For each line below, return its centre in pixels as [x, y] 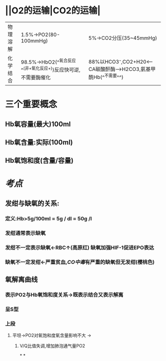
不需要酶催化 [36, 77]
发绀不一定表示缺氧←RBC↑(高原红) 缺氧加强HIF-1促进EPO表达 [80, 248]
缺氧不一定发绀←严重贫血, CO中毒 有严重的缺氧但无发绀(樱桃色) [80, 262]
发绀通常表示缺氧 [25, 233]
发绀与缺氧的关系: [32, 203]
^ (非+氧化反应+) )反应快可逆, [50, 70]
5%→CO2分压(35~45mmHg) [123, 38]
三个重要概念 [31, 104]
